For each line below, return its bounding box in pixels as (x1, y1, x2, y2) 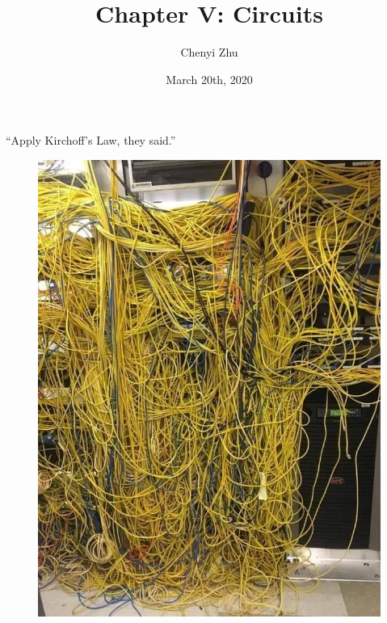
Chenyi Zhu (180, 44, 238, 61)
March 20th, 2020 (166, 70, 253, 87)
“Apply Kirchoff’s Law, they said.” (6, 132, 176, 149)
